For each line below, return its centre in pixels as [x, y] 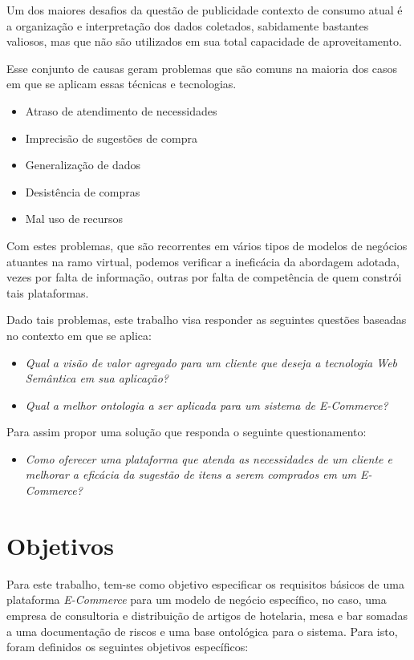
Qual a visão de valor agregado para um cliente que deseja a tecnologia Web [211, 362]
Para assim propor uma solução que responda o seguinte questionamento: [187, 432]
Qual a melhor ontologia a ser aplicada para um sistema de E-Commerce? [207, 405]
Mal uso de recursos [74, 219]
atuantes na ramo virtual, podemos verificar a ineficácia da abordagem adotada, [203, 261]
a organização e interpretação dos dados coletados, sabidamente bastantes [188, 25]
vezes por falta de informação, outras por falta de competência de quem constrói [204, 277]
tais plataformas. [48, 292]
